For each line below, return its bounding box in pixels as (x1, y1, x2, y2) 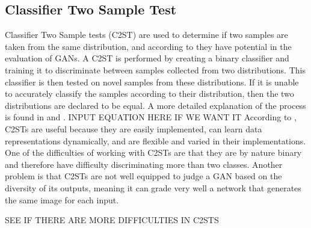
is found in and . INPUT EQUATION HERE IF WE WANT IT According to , (5, 111, 297, 123)
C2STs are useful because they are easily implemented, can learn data (5, 122, 262, 135)
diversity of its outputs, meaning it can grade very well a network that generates (5, 181, 301, 194)
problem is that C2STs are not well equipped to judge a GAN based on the (5, 170, 282, 182)
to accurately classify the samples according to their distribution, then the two (5, 87, 294, 100)
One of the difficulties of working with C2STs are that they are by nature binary (5, 146, 302, 159)
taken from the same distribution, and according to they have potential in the (5, 40, 292, 52)
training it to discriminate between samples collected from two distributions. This (5, 63, 306, 76)
